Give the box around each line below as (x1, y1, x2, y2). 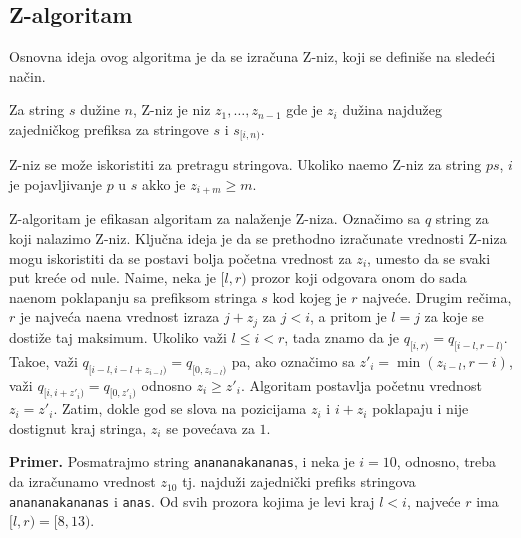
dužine (80, 99, 120, 120)
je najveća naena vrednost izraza (19, 306, 220, 327)
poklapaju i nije (372, 398, 469, 419)
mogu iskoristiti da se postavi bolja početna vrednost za (9, 247, 352, 268)
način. (9, 65, 46, 86)
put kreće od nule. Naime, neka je (9, 267, 216, 288)
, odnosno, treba (396, 451, 497, 472)
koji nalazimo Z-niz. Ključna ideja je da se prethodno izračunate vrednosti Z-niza (9, 228, 507, 249)
